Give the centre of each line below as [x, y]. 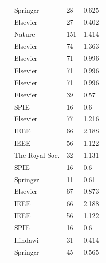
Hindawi [26, 239]
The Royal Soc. [37, 155]
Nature [25, 34]
